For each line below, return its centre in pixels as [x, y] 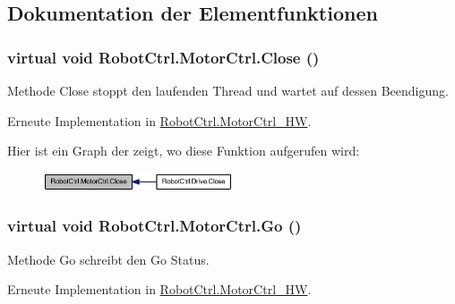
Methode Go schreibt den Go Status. [108, 259]
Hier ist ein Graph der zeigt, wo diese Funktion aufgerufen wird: [184, 151]
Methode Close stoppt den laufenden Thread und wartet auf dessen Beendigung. [228, 90]
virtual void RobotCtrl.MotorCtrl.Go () [155, 226]
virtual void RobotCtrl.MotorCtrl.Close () [163, 57]
